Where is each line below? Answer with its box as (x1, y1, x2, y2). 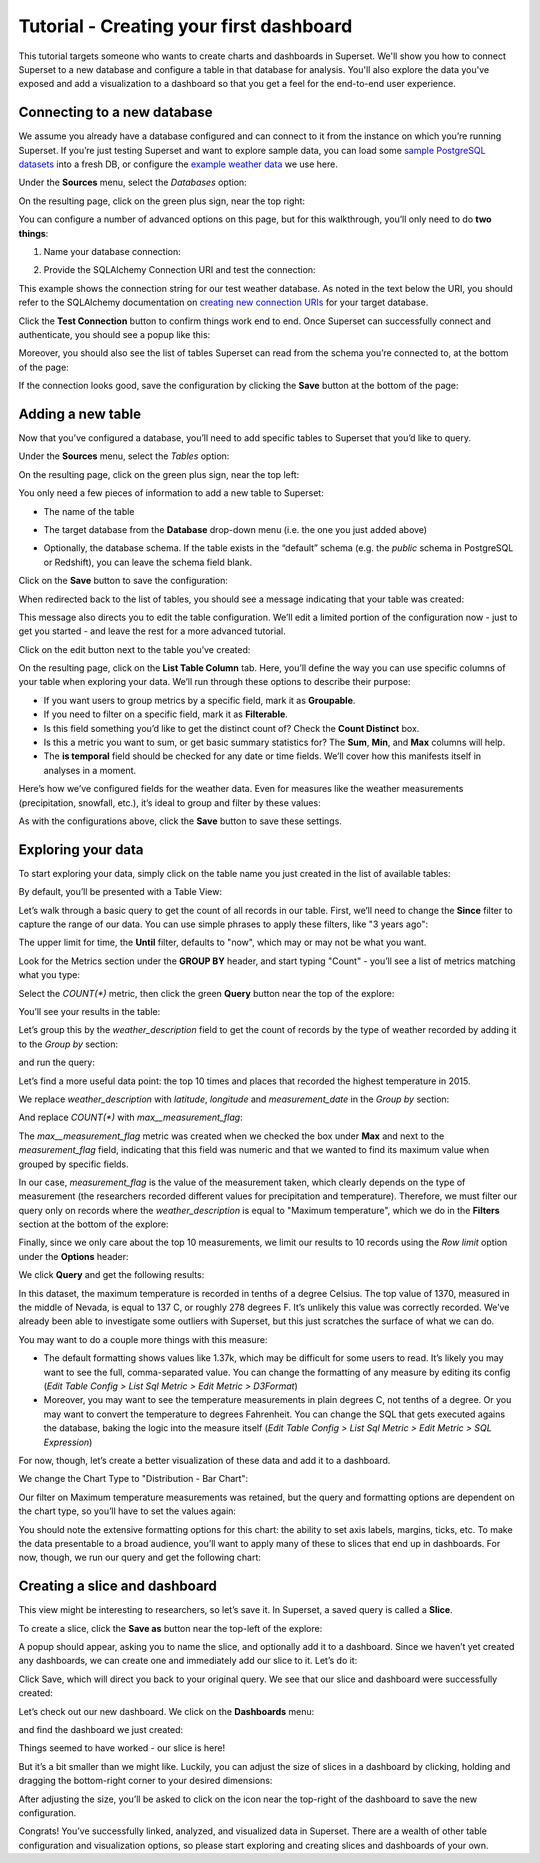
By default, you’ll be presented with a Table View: (18, 886, 222, 898)
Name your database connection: (43, 245, 182, 257)
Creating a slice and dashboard (18, 1578, 217, 1595)
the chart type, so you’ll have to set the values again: (18, 1505, 237, 1517)
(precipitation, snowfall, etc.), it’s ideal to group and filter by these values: (18, 796, 321, 809)
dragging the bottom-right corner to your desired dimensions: (18, 1775, 273, 1787)
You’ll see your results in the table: (18, 1006, 161, 1018)
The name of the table (43, 505, 135, 517)
